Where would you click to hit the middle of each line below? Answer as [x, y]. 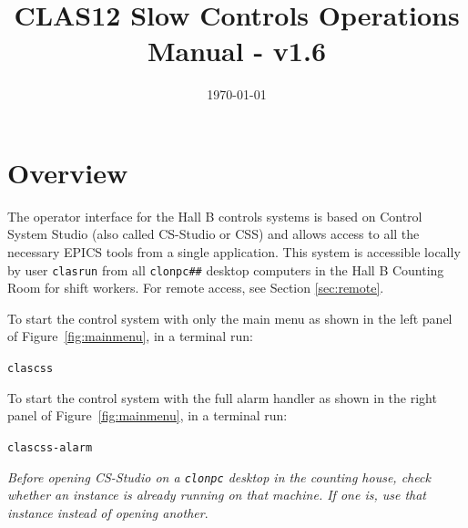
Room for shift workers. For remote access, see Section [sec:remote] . [196, 288]
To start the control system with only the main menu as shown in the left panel [230, 318]
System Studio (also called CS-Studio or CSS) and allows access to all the [214, 234]
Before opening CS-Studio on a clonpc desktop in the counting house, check [219, 476]
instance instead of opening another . [108, 512]
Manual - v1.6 [236, 51]
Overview [68, 172]
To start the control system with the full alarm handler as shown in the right [222, 397]
